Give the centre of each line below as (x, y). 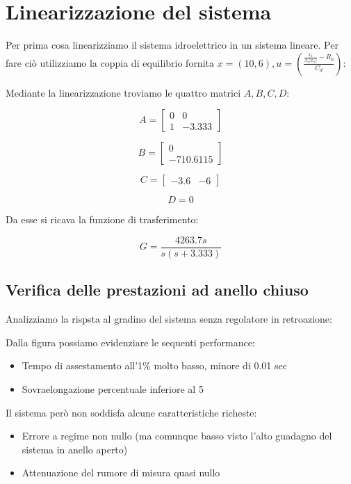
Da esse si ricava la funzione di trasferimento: (102, 219)
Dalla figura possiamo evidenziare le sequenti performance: (130, 342)
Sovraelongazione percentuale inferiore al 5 (113, 388)
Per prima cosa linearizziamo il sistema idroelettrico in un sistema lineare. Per (172, 45)
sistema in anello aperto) (75, 449)
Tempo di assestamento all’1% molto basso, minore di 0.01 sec (154, 365)
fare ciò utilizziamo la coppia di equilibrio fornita (110, 62)
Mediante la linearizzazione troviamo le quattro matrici (123, 92)
